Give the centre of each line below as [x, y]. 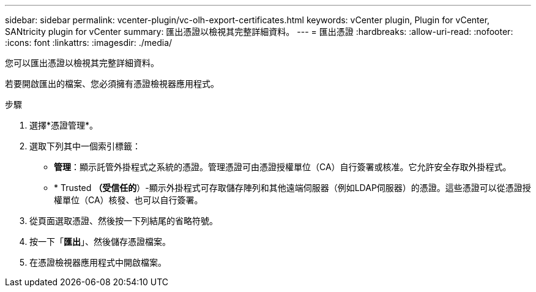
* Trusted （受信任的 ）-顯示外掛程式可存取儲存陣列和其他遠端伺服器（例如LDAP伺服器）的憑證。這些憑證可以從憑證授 [292, 188]
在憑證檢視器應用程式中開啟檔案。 [98, 262]
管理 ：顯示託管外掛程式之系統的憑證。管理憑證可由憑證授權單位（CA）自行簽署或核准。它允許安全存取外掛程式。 [283, 167]
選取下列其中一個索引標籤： [85, 146]
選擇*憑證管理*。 [64, 125]
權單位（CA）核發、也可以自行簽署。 [128, 200]
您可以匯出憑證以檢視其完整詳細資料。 [82, 63]
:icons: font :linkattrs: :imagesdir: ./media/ [89, 43]
